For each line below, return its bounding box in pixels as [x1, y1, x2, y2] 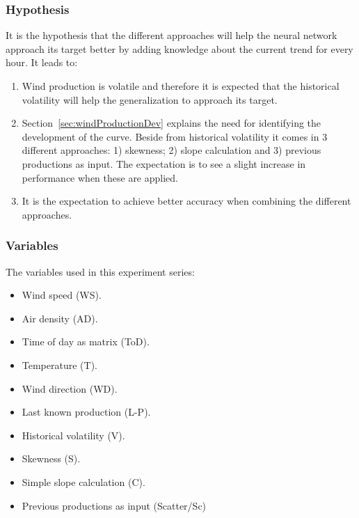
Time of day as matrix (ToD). [22, 334, 150, 349]
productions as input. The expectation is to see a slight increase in [22, 156, 306, 171]
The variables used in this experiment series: [6, 264, 195, 278]
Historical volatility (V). [22, 427, 125, 442]
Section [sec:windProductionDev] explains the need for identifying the [22, 116, 321, 130]
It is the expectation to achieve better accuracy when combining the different [22, 194, 351, 208]
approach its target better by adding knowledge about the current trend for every [6, 41, 353, 56]
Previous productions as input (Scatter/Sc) [22, 498, 207, 512]
